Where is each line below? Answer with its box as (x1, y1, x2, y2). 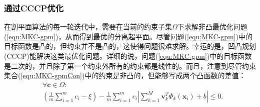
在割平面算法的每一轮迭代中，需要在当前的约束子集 (4, 21, 172, 32)
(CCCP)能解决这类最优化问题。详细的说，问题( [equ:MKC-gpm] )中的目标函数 (4, 51, 252, 61)
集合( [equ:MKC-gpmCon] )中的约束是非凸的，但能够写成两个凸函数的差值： (4, 70, 246, 81)
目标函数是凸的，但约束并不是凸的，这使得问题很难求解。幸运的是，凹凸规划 (4, 41, 256, 51)
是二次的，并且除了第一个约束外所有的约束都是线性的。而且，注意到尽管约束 (4, 60, 256, 71)
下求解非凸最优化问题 (177, 21, 247, 32)
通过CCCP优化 (4, 1, 64, 14)
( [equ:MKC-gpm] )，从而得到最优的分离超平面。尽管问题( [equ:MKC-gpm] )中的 (4, 31, 253, 41)
